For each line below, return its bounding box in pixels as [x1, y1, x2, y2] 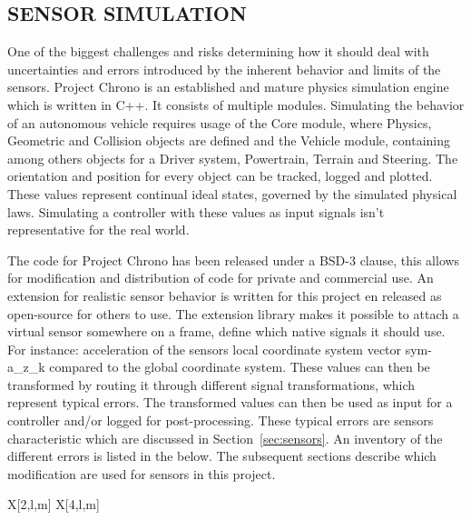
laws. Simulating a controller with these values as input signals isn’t [7, 202, 385, 221]
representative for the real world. [7, 220, 190, 239]
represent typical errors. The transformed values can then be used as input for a [7, 393, 453, 412]
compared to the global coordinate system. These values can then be [49, 357, 430, 376]
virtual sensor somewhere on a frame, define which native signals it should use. [7, 322, 446, 341]
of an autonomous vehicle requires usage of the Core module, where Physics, [7, 113, 432, 132]
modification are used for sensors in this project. [7, 464, 276, 483]
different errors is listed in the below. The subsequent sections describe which [7, 446, 437, 465]
